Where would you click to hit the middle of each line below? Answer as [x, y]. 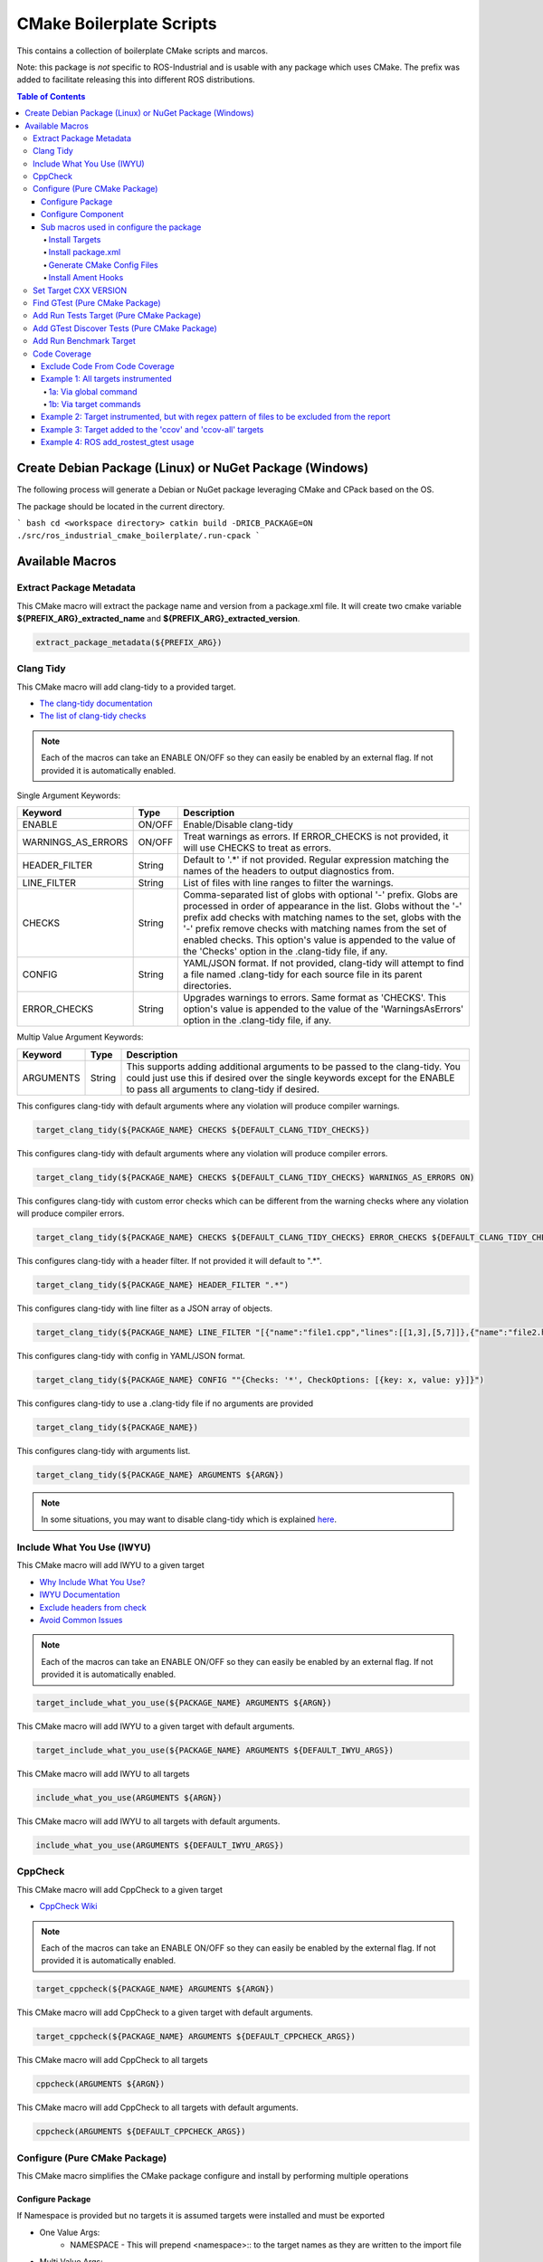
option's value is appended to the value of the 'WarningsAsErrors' [324, 1009]
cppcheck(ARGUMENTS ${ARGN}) [100, 2084]
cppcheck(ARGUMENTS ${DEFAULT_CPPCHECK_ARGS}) [141, 2132]
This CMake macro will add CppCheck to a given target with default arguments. [165, 2012]
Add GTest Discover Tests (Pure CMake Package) [125, 328]
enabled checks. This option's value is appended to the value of [319, 940]
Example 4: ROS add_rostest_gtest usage [118, 442]
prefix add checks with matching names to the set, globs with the [322, 917]
